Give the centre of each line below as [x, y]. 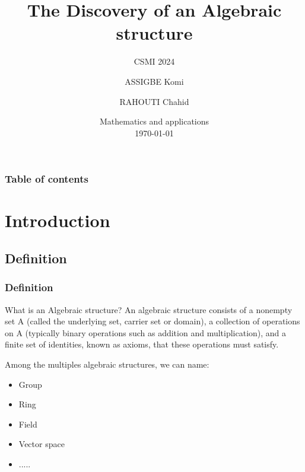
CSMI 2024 [154, 61]
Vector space [42, 444]
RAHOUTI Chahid [154, 101]
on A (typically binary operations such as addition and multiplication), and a [146, 332]
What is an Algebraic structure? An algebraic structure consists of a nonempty [149, 309]
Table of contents [47, 179]
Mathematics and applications [154, 121]
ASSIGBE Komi [154, 81]
